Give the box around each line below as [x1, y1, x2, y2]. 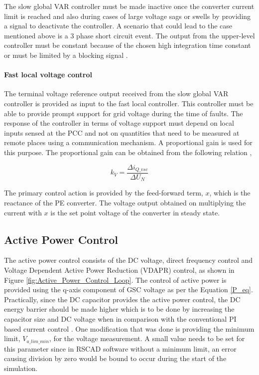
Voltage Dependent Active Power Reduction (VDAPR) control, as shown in [4, 265, 235, 275]
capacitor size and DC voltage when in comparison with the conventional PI [4, 314, 237, 324]
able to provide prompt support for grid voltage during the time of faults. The [4, 108, 243, 118]
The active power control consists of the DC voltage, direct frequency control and [4, 255, 253, 265]
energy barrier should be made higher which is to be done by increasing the [4, 304, 235, 314]
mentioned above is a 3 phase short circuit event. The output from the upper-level [4, 30, 255, 40]
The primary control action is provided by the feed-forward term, [4, 187, 203, 198]
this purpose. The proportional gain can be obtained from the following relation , [4, 147, 252, 157]
